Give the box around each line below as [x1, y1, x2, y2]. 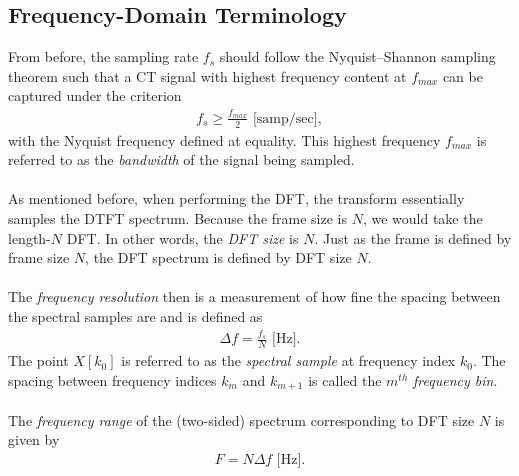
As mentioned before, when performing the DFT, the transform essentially [8, 188, 465, 209]
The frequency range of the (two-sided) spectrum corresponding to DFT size [8, 409, 475, 430]
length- [8, 227, 51, 248]
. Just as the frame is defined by [314, 227, 512, 248]
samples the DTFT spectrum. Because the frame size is [8, 207, 347, 228]
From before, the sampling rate [8, 46, 199, 67]
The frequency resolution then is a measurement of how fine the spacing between [8, 286, 501, 307]
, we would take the [362, 207, 483, 228]
